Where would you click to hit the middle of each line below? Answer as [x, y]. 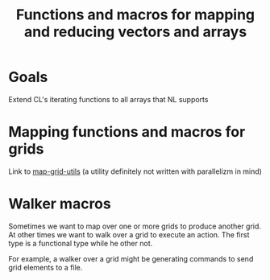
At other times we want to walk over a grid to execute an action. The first [129, 234]
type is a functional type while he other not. [81, 243]
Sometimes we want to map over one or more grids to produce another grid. [135, 226]
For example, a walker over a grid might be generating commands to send [131, 258]
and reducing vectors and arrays [135, 32]
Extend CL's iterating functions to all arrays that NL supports [108, 99]
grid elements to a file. [46, 267]
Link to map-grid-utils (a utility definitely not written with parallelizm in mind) [135, 171]
